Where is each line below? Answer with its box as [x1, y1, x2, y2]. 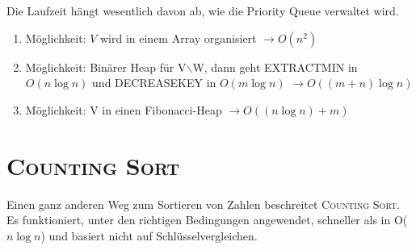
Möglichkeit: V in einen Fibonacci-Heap [25, 101, 222, 118]
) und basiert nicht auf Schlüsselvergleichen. [40, 227, 258, 244]
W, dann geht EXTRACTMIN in [192, 58, 358, 75]
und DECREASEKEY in [92, 74, 216, 91]
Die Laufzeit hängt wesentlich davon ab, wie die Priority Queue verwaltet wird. [6, 2, 399, 19]
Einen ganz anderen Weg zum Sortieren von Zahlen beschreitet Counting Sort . [6, 195, 401, 212]
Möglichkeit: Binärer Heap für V [25, 58, 187, 75]
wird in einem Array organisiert [99, 29, 257, 46]
